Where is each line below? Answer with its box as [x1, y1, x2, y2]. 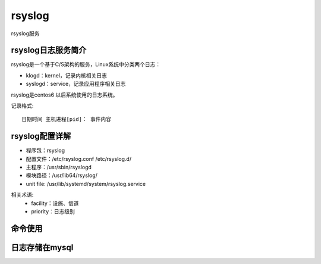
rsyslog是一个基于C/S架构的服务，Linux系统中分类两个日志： [11, 61, 161, 68]
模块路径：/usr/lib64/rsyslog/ [26, 172, 98, 179]
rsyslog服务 [11, 30, 40, 37]
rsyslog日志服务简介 [11, 45, 87, 55]
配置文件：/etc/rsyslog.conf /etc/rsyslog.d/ [26, 155, 132, 162]
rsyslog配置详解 [11, 131, 71, 141]
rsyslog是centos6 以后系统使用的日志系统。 [11, 91, 118, 98]
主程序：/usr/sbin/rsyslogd [26, 164, 92, 171]
